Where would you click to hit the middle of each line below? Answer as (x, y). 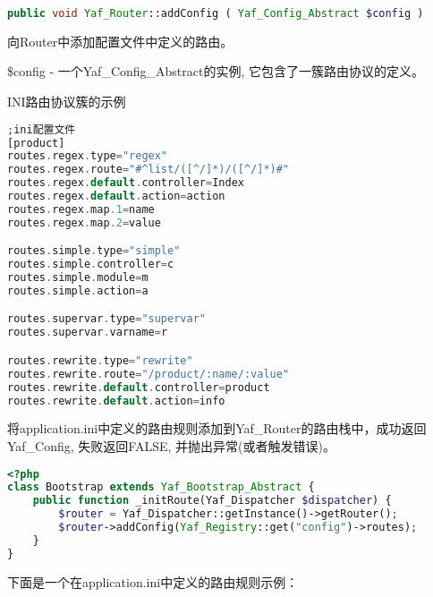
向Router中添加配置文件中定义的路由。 (120, 41)
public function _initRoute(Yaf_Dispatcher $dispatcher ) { (212, 501)
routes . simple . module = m (78, 278)
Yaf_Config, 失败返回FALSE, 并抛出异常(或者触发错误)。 (171, 445)
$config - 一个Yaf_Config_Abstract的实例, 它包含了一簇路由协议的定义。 (216, 71)
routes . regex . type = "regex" (88, 156)
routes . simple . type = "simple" (94, 251)
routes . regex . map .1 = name (81, 209)
